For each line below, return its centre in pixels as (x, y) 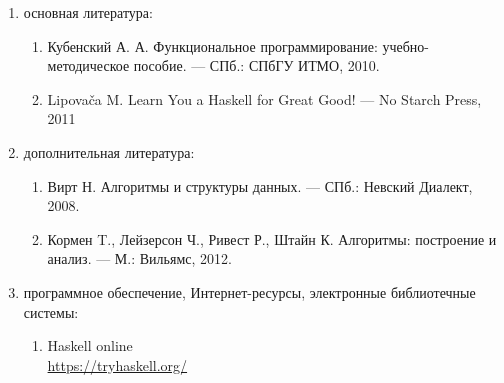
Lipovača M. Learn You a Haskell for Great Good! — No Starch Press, (264, 98)
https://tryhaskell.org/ (117, 364)
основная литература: (88, 12)
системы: (51, 311)
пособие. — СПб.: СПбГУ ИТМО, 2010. (256, 65)
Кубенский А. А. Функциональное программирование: (212, 45)
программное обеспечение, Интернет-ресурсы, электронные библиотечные (249, 291)
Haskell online (90, 345)
